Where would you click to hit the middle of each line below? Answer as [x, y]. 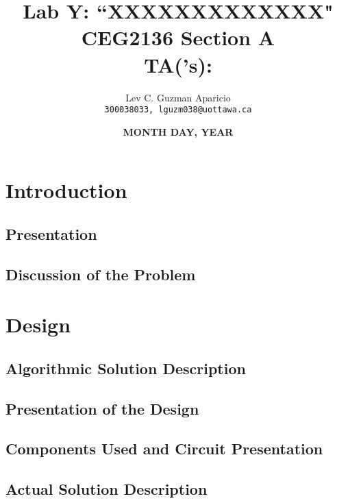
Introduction [66, 190]
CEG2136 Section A [178, 37]
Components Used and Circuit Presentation [164, 449]
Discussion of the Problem [101, 274]
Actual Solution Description [107, 489]
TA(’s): [178, 64]
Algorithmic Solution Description [126, 368]
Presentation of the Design [102, 408]
